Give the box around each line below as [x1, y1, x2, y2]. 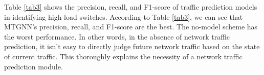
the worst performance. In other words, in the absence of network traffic [4, 31, 230, 42]
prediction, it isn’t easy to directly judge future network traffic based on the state [4, 41, 260, 52]
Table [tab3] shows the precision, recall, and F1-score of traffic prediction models [4, 2, 257, 12]
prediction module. [4, 61, 63, 71]
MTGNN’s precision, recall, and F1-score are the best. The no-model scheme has [4, 21, 258, 32]
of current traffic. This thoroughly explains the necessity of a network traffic [4, 51, 243, 61]
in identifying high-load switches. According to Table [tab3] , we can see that [4, 11, 243, 22]
